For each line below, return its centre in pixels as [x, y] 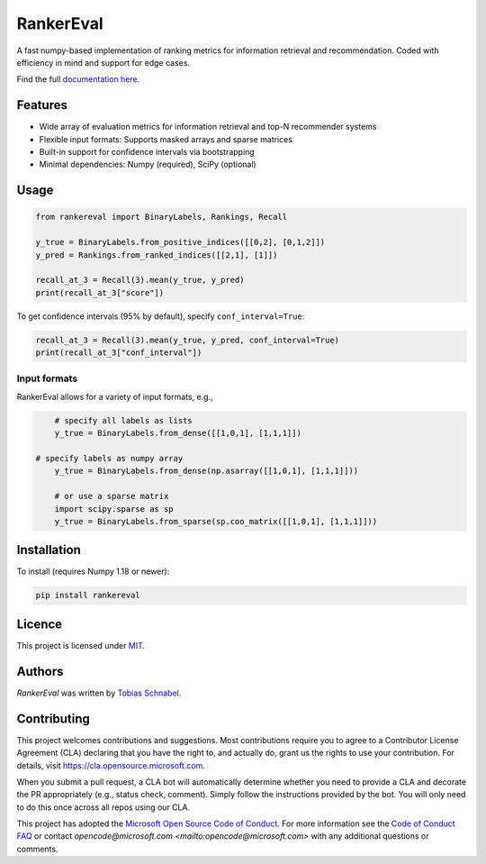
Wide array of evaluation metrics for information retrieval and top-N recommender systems [208, 127]
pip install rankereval [88, 596]
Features [42, 105]
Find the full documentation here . [78, 79]
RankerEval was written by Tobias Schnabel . [99, 693]
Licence [40, 624]
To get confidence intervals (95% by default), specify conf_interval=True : [161, 316]
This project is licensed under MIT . [81, 645]
